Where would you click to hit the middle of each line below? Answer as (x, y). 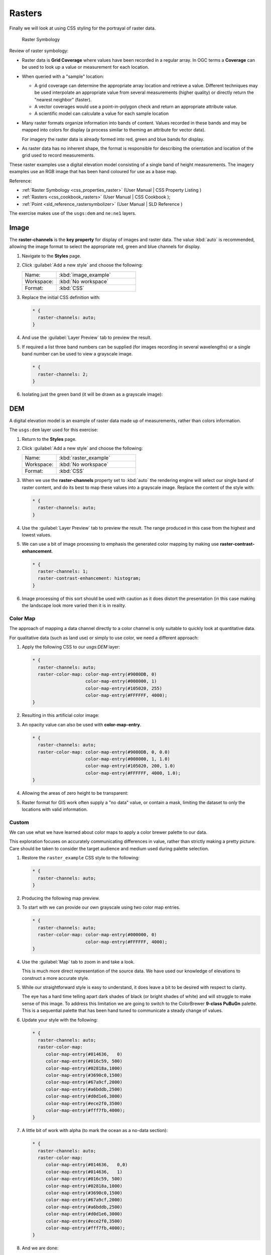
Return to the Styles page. (49, 439)
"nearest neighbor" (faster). (63, 99)
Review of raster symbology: (39, 51)
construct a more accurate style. (55, 978)
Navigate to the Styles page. (51, 256)
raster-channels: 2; (63, 374)
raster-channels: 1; (63, 572)
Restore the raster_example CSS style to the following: (81, 858)
